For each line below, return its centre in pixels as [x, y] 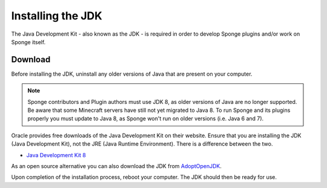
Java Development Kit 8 [56, 155]
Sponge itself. [28, 42]
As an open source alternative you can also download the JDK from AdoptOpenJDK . [117, 166]
